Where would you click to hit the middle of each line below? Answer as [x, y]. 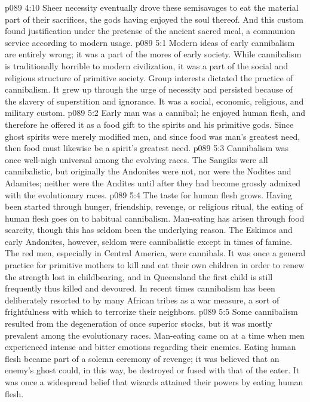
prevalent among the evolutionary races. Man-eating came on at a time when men [155, 335]
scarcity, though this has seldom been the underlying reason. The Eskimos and [149, 230]
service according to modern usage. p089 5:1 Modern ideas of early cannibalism [150, 42]
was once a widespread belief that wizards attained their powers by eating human [154, 382]
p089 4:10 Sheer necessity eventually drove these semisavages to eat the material [152, 7]
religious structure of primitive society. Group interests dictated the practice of [149, 77]
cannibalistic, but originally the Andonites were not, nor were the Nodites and [148, 171]
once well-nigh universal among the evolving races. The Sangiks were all [136, 159]
